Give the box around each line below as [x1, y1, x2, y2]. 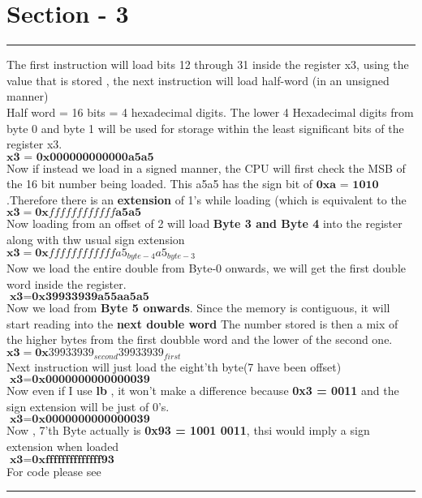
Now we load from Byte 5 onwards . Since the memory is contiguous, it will [6, 299, 390, 316]
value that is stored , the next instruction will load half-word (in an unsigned [6, 71, 390, 88]
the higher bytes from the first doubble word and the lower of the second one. [6, 331, 393, 348]
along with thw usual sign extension [6, 231, 185, 248]
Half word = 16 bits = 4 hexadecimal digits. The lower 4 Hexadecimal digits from [6, 103, 414, 120]
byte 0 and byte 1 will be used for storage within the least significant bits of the [6, 119, 404, 136]
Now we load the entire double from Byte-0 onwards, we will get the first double [6, 260, 407, 277]
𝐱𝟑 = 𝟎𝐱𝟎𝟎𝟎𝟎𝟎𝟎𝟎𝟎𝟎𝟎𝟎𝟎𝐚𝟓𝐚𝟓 [6, 151, 154, 163]
